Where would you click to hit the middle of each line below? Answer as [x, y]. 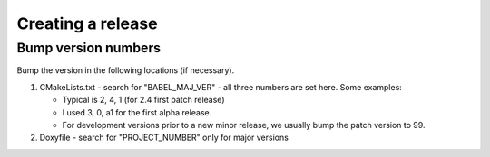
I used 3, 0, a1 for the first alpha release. [137, 112]
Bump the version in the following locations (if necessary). [126, 70]
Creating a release [87, 23]
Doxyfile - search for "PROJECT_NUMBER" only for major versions [164, 138]
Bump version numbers [89, 48]
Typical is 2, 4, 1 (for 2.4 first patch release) [143, 100]
